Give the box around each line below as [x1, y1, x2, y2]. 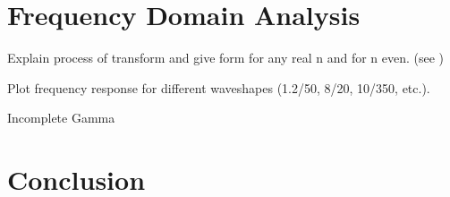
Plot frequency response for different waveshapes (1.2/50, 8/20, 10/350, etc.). [7, 78, 430, 97]
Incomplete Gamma [7, 108, 115, 127]
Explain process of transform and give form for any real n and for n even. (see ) [7, 48, 445, 67]
